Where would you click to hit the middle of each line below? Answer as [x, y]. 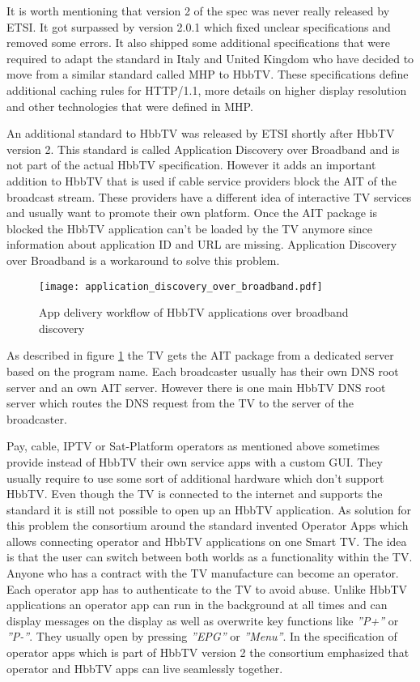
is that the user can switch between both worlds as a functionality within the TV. [210, 557]
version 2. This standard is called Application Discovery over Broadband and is [203, 149]
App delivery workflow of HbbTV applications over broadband [194, 312]
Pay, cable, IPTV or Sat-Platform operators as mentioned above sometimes [193, 446]
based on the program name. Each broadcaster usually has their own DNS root [203, 371]
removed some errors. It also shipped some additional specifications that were [198, 43]
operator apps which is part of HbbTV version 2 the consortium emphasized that [208, 652]
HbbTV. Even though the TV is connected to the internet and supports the [195, 494]
